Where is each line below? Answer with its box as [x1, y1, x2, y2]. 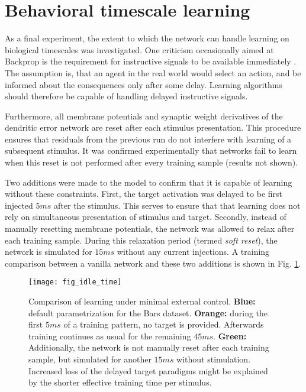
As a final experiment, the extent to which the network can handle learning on [5, 32, 289, 44]
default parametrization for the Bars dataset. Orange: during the [28, 306, 268, 319]
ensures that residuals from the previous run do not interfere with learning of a [5, 132, 292, 145]
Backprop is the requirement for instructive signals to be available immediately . [5, 55, 297, 67]
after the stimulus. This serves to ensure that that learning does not [54, 199, 301, 211]
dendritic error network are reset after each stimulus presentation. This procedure [5, 121, 301, 134]
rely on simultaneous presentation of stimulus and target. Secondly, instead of [5, 210, 286, 223]
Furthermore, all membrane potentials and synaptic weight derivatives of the [5, 109, 283, 122]
